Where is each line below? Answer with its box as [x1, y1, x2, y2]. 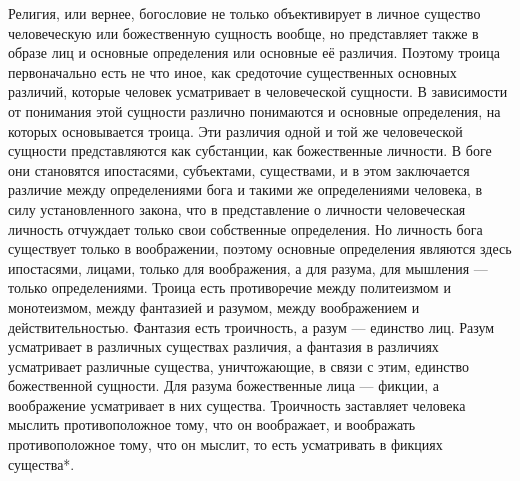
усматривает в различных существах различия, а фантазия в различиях [8, 336, 439, 357]
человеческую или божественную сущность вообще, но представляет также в [8, 22, 479, 43]
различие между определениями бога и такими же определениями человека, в [8, 179, 483, 200]
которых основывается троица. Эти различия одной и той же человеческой [8, 120, 463, 141]
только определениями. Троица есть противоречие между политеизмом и [8, 277, 451, 298]
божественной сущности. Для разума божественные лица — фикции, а [8, 375, 439, 396]
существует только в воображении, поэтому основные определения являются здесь [8, 238, 512, 259]
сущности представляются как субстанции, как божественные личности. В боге [8, 140, 492, 161]
